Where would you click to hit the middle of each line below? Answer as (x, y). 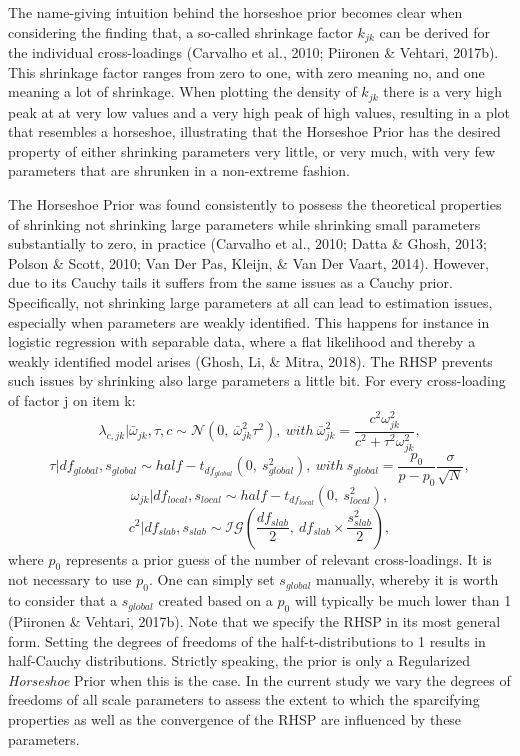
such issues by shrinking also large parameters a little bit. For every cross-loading (257, 380)
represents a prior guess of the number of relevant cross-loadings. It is (278, 558)
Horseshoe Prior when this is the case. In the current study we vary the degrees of (259, 679)
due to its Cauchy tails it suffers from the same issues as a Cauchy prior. (230, 282)
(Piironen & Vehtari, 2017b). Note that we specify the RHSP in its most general (254, 620)
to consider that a (63, 600)
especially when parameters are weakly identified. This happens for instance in (249, 321)
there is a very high (443, 91)
